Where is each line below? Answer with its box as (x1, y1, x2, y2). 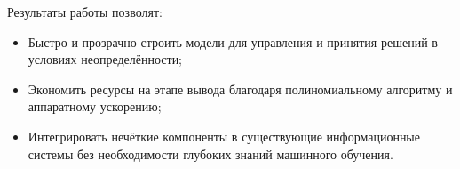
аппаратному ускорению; (28, 97, 162, 116)
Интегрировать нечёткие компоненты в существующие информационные (28, 126, 420, 145)
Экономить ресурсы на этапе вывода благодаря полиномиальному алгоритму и (28, 79, 453, 98)
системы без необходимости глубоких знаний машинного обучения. (28, 144, 393, 163)
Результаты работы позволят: (7, 3, 163, 20)
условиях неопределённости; (28, 50, 183, 68)
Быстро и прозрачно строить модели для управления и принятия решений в (28, 32, 438, 51)
